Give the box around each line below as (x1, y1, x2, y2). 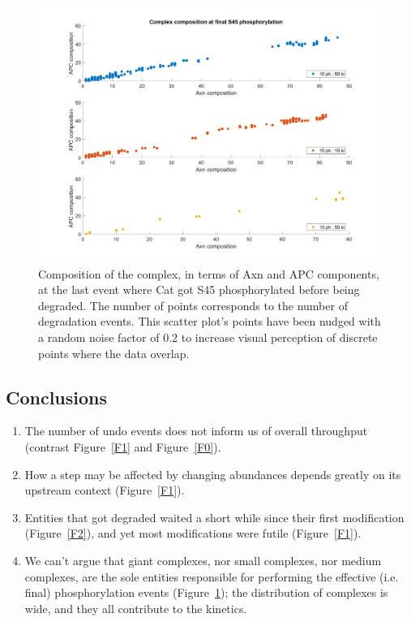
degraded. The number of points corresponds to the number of (38, 296, 348, 313)
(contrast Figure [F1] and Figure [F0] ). (24, 438, 221, 456)
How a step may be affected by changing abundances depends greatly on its (24, 465, 401, 482)
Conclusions (6, 384, 108, 409)
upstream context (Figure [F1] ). (24, 482, 185, 499)
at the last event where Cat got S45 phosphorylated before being (38, 281, 360, 298)
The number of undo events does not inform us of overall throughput (24, 422, 368, 439)
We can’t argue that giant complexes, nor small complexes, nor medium (24, 552, 382, 569)
